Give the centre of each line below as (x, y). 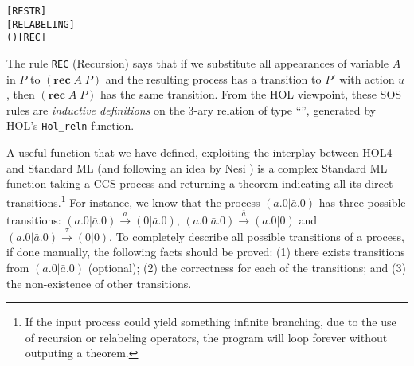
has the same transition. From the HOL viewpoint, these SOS (251, 94)
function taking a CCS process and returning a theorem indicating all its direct (200, 183)
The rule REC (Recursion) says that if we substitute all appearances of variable (197, 62)
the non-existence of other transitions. (99, 283)
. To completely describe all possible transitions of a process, (257, 236)
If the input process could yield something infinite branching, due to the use (211, 322)
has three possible (362, 202)
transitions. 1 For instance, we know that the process (133, 201)
